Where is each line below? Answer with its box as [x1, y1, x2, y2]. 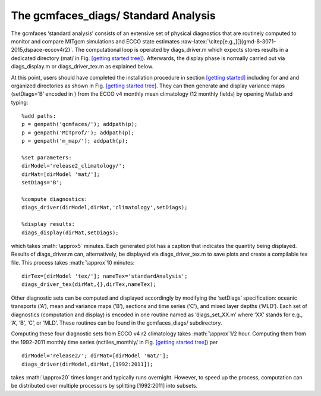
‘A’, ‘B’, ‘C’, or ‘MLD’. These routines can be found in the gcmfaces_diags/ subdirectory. [11, 319, 222, 326]
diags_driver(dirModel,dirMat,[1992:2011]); [21, 360, 154, 367]
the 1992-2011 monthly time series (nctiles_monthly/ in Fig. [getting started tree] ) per [11, 338, 218, 345]
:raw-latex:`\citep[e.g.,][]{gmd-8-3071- [181, 37, 276, 45]
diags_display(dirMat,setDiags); [21, 229, 119, 236]
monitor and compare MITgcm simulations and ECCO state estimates [11, 37, 180, 45]
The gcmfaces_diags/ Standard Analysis [11, 9, 216, 22]
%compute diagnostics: [21, 196, 88, 202]
